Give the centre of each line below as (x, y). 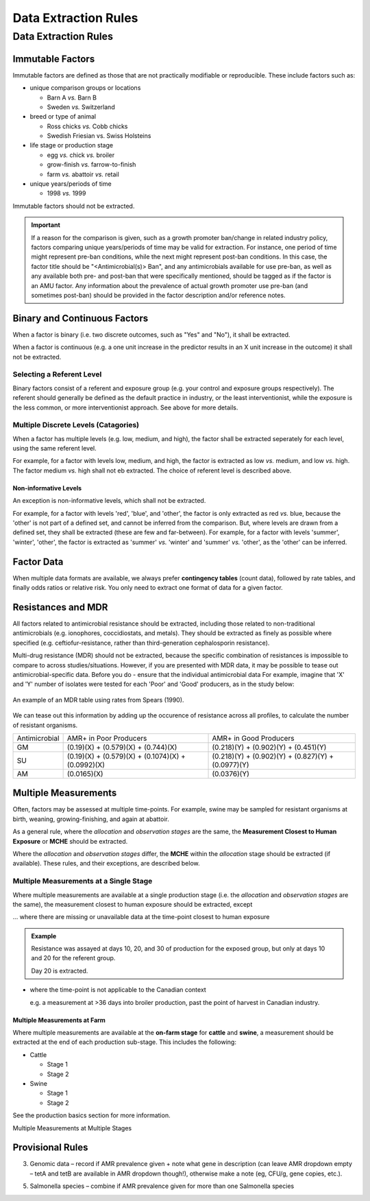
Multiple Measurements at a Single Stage (83, 881)
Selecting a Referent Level (57, 374)
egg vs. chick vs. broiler (81, 155)
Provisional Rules (50, 1148)
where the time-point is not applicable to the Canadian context (118, 990)
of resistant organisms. (45, 725)
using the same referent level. (55, 449)
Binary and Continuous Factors (81, 318)
